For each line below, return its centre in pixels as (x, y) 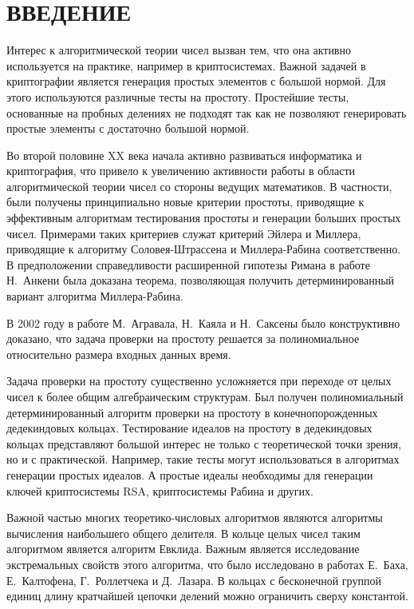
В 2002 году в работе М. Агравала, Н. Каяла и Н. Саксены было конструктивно (203, 322)
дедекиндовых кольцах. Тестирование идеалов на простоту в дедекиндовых (189, 428)
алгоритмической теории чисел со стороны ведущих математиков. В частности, (199, 186)
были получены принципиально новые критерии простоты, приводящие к (185, 202)
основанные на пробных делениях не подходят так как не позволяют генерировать (207, 112)
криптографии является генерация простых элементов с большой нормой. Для (196, 81)
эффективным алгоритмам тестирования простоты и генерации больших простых (204, 218)
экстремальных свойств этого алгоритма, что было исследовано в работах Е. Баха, (207, 564)
